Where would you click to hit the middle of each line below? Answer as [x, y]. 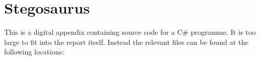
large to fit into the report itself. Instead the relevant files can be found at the [126, 42]
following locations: [34, 52]
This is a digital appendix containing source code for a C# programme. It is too [130, 32]
